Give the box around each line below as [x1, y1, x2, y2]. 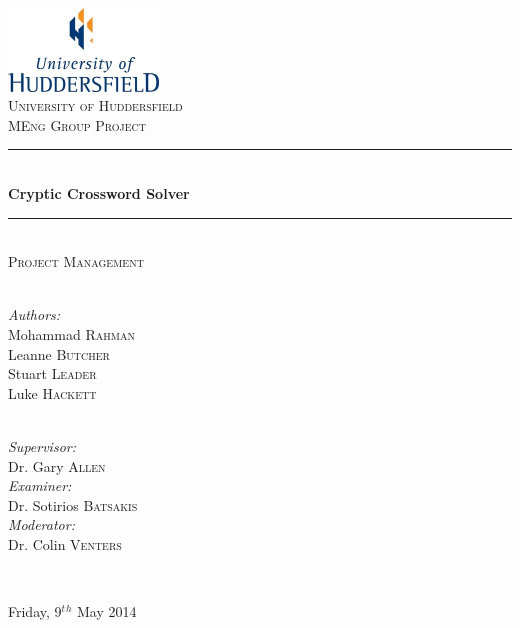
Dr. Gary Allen [8, 455, 106, 476]
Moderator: [8, 514, 75, 535]
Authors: [8, 304, 61, 325]
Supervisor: [8, 435, 76, 456]
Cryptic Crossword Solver [8, 182, 190, 203]
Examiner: [8, 475, 72, 496]
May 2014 [76, 601, 137, 622]
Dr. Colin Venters [8, 533, 122, 554]
